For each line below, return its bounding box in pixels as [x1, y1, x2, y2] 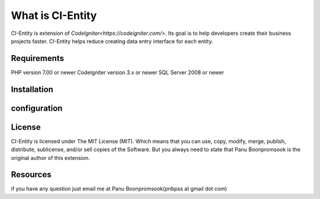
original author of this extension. [11, 154, 90, 161]
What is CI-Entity [11, 9, 97, 22]
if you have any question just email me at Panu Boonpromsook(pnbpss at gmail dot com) [11, 185, 228, 192]
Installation [11, 84, 53, 94]
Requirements [11, 53, 65, 63]
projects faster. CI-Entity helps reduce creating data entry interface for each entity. [11, 37, 213, 44]
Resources [11, 169, 52, 180]
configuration [11, 103, 63, 113]
